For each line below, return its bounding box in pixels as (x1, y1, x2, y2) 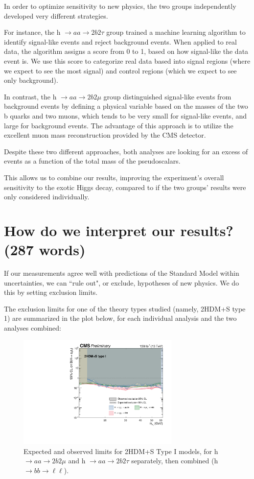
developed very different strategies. (4, 10, 108, 21)
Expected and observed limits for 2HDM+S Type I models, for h (23, 446, 218, 456)
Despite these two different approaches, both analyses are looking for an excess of (4, 146, 248, 156)
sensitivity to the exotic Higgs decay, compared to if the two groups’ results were (4, 182, 246, 192)
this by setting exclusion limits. (4, 287, 98, 297)
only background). (4, 75, 58, 85)
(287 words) (4, 239, 86, 260)
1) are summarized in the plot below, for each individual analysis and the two (4, 313, 237, 323)
